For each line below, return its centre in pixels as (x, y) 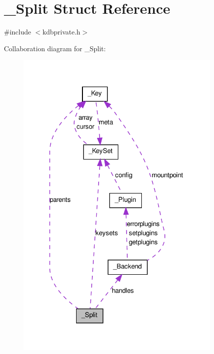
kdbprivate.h (61, 32)
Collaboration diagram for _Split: (55, 48)
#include (18, 32)
